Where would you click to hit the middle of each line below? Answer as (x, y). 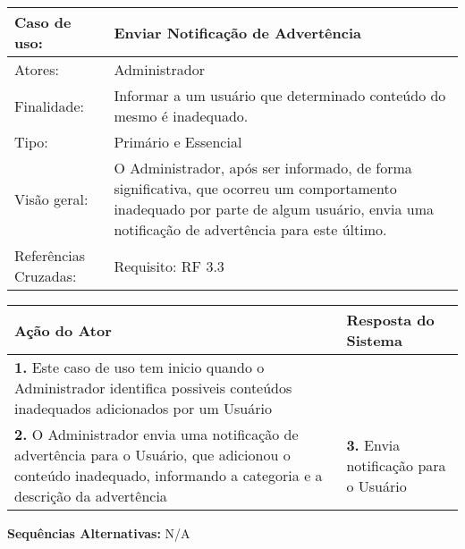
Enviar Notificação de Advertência (237, 32)
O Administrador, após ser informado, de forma (263, 168)
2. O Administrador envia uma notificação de (156, 434)
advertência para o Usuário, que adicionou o (152, 455)
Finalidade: (50, 106)
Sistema (374, 340)
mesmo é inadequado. (181, 116)
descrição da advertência (91, 496)
